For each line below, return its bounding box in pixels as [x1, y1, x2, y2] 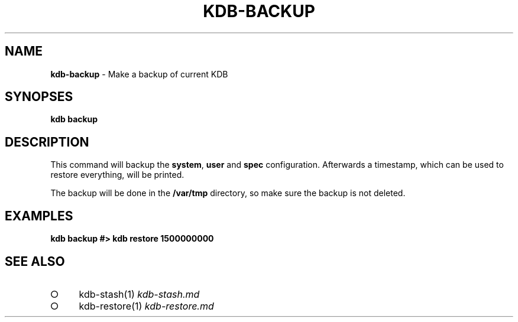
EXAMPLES [5, 208, 73, 223]
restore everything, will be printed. [50, 170, 184, 180]
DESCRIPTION [5, 134, 89, 149]
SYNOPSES [5, 89, 73, 105]
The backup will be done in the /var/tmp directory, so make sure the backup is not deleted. [50, 188, 406, 199]
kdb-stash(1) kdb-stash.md [79, 288, 200, 300]
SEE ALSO [5, 253, 65, 269]
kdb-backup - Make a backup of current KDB [50, 69, 228, 79]
